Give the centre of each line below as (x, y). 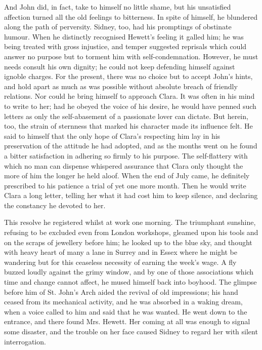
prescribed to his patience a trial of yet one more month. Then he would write (125, 185)
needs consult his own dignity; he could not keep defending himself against (120, 66)
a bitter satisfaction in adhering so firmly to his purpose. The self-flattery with (126, 155)
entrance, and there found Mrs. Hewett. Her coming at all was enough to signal (127, 321)
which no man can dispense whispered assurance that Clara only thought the (124, 165)
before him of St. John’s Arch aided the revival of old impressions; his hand (121, 291)
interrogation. (25, 341)
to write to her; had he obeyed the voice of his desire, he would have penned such (130, 106)
